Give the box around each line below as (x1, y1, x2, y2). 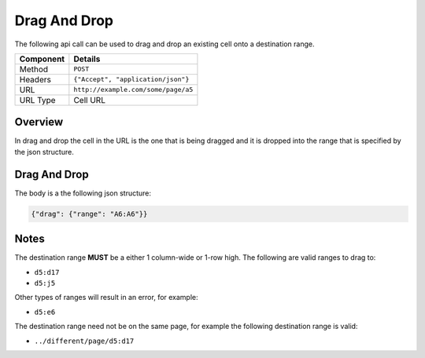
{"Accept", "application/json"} (73, 75, 190, 84)
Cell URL (73, 94, 106, 105)
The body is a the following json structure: (14, 188, 152, 198)
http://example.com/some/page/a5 (73, 86, 194, 94)
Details (73, 53, 101, 64)
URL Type (19, 94, 56, 105)
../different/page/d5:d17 (34, 336, 135, 345)
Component (19, 53, 65, 64)
